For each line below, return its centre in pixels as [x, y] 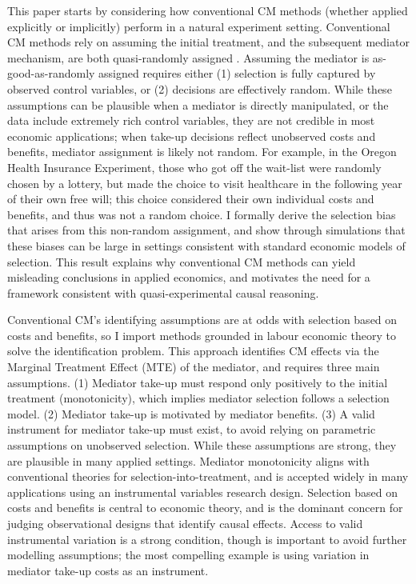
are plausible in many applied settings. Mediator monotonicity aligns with [188, 460]
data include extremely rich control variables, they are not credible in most [191, 120]
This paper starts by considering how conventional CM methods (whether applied [208, 10]
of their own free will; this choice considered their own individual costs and [191, 199]
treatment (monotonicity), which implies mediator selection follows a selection [198, 398]
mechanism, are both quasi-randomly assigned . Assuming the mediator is [188, 57]
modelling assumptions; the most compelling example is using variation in [188, 555]
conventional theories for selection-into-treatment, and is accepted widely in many [208, 476]
